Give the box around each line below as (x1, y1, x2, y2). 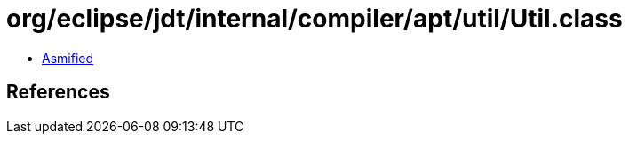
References (6, 81, 110, 104)
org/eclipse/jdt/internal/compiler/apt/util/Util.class (6, 4, 623, 34)
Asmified (42, 50, 94, 66)
